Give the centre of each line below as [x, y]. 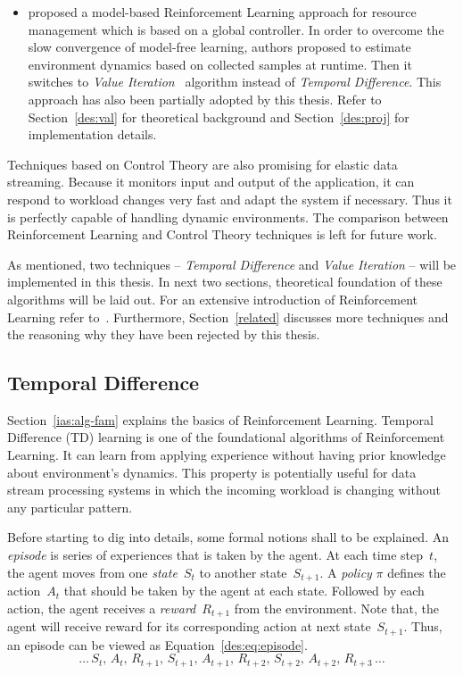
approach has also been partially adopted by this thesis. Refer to [205, 99]
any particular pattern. [70, 507]
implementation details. [92, 134]
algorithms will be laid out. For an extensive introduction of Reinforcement [213, 299]
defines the [417, 572]
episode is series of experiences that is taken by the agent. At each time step [215, 555]
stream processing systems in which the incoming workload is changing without [224, 490]
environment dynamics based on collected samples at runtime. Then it [220, 64]
